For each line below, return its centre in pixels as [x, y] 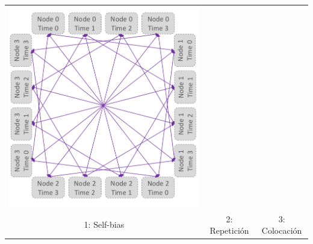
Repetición [229, 230]
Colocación [282, 230]
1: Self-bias [104, 224]
